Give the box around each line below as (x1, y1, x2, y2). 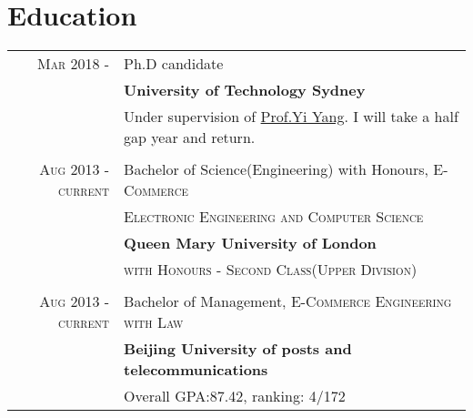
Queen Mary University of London (124, 232, 377, 254)
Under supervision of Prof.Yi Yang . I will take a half (124, 106, 458, 127)
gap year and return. (124, 127, 256, 148)
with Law (124, 311, 184, 333)
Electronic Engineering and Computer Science (124, 206, 424, 228)
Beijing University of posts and (124, 338, 352, 360)
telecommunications (124, 359, 268, 381)
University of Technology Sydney (124, 79, 366, 101)
